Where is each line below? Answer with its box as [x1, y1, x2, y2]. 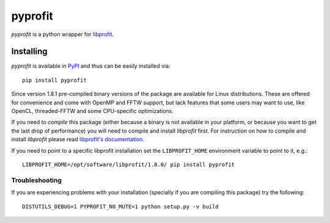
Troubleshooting [11, 176, 62, 185]
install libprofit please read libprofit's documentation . [11, 136, 145, 143]
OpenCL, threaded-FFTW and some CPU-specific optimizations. [11, 108, 174, 115]
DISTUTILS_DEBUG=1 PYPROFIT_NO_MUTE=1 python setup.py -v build [22, 203, 219, 210]
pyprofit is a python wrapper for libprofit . [11, 31, 114, 38]
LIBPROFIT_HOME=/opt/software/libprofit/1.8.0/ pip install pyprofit [22, 161, 235, 168]
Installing [11, 46, 48, 57]
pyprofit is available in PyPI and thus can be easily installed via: [11, 62, 170, 70]
